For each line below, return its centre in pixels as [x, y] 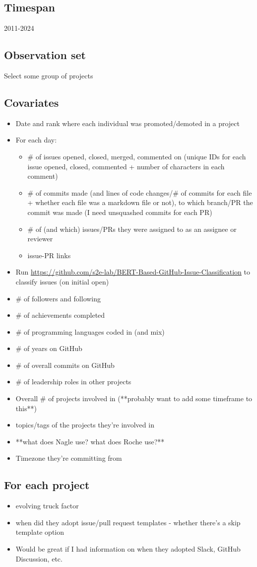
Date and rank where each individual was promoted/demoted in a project [128, 123]
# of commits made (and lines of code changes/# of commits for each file [140, 192]
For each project [47, 485]
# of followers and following [58, 298]
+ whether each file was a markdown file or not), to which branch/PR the [140, 202]
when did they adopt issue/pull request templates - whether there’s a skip [128, 522]
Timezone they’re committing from [69, 458]
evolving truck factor [47, 506]
